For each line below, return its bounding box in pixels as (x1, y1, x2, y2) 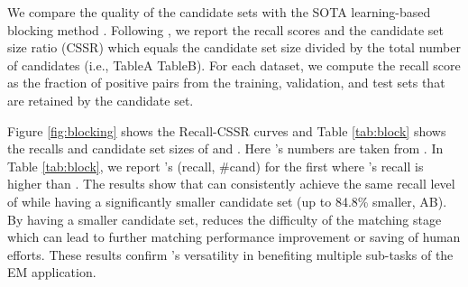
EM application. (7, 263, 96, 282)
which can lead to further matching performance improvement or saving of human (7, 227, 461, 246)
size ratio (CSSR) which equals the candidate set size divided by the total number (7, 38, 462, 57)
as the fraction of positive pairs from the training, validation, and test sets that (7, 73, 445, 92)
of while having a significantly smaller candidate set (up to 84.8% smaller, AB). (7, 191, 447, 210)
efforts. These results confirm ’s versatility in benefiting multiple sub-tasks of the (7, 245, 454, 264)
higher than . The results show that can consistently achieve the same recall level (7, 174, 455, 193)
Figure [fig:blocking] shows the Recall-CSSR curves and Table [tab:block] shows (7, 121, 446, 140)
